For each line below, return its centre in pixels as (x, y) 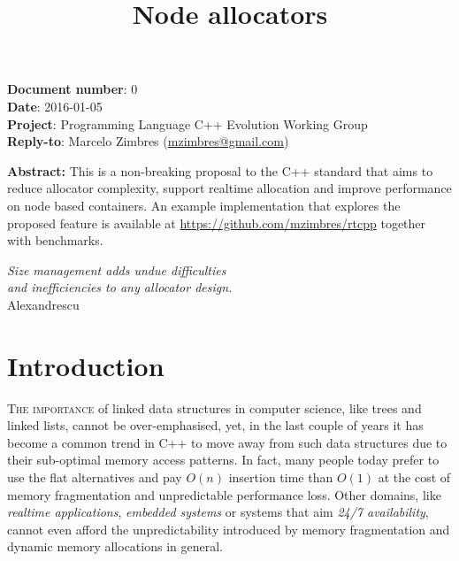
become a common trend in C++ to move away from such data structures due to (227, 442)
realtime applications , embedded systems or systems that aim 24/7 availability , (218, 512)
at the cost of (414, 477)
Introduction (86, 365)
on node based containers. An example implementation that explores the (204, 205)
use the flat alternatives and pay (95, 477)
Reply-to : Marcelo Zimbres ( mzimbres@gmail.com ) (148, 141)
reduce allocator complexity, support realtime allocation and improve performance (229, 188)
